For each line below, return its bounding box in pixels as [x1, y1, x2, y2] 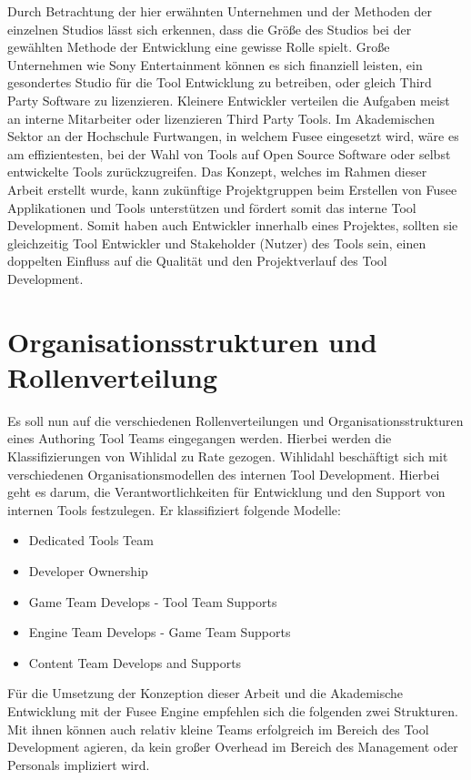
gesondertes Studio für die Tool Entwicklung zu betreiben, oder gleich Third [7, 73, 432, 92]
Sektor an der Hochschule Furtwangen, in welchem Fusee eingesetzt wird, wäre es [7, 127, 459, 146]
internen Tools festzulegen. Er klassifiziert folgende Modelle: [7, 500, 341, 519]
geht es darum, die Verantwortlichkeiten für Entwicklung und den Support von [7, 482, 446, 501]
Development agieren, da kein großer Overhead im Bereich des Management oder [7, 737, 458, 756]
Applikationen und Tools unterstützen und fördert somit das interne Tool [7, 198, 416, 217]
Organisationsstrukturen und [7, 322, 377, 360]
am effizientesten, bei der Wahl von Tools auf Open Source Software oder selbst [7, 144, 451, 163]
